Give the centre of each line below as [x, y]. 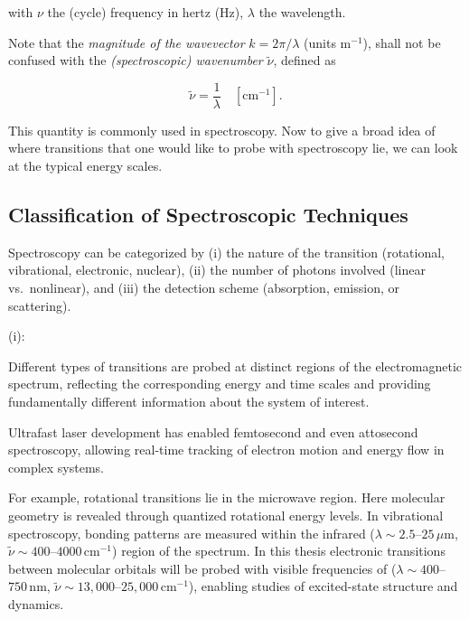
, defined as [305, 60]
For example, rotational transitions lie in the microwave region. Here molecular [227, 497]
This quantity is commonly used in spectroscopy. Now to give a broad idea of [222, 130]
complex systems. [56, 467]
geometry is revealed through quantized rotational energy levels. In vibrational [226, 515]
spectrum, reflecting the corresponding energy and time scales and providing [220, 384]
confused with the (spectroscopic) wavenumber [136, 60]
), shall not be [402, 42]
